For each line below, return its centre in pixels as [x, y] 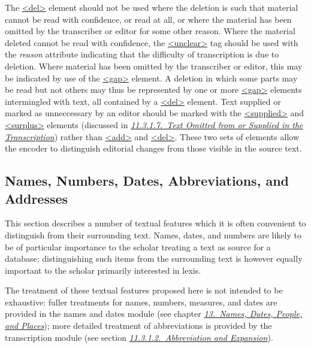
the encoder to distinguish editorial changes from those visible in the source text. [153, 148]
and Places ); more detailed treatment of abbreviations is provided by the [138, 326]
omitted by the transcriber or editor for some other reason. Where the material [150, 31]
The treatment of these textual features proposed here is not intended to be [144, 290]
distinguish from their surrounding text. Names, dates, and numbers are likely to [153, 234]
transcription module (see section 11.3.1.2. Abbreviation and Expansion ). [139, 337]
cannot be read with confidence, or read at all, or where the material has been [148, 19]
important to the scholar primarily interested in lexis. [103, 270]
